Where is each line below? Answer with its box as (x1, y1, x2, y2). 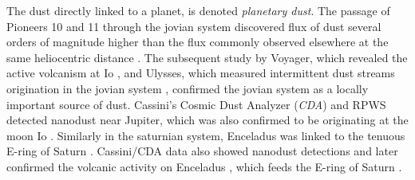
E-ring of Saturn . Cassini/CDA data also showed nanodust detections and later (6, 143, 398, 159)
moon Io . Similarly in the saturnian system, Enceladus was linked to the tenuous (6, 127, 405, 143)
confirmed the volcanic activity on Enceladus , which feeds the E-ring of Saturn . (6, 158, 402, 174)
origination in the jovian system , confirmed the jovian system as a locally (6, 80, 369, 96)
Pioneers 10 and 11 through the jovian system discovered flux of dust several (6, 18, 381, 34)
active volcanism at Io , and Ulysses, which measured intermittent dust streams (6, 65, 395, 81)
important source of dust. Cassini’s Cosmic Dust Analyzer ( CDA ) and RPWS (6, 96, 386, 112)
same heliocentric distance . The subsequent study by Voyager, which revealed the (6, 49, 408, 65)
